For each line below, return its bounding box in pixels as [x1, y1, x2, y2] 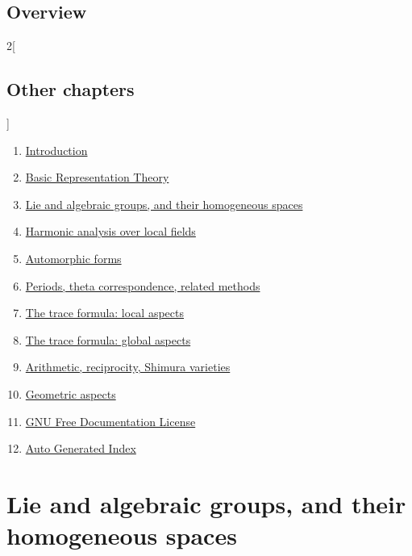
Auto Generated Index [25, 440, 136, 457]
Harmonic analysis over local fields [25, 223, 196, 240]
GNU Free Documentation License [25, 412, 196, 429]
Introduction [25, 141, 88, 158]
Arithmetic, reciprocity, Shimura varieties [25, 358, 231, 375]
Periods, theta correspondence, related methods [25, 277, 260, 294]
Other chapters [6, 77, 135, 102]
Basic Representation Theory [25, 169, 169, 186]
